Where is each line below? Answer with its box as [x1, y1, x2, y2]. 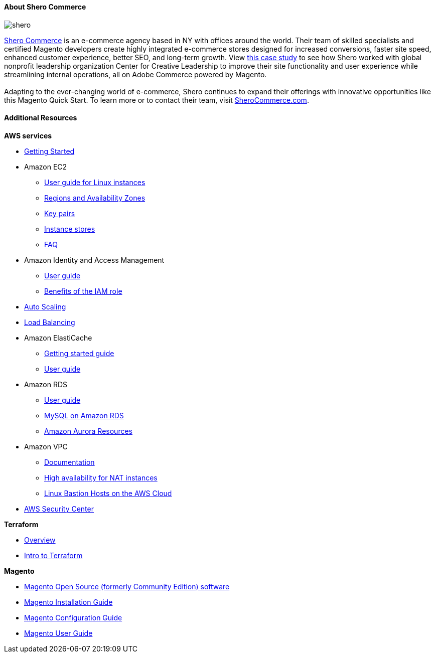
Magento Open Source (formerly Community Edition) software [24, 582, 230, 591]
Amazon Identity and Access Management [24, 255, 165, 264]
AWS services [4, 131, 52, 140]
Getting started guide [44, 349, 114, 358]
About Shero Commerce [4, 3, 86, 11]
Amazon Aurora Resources [44, 426, 132, 435]
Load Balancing [24, 317, 75, 326]
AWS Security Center [24, 504, 94, 513]
